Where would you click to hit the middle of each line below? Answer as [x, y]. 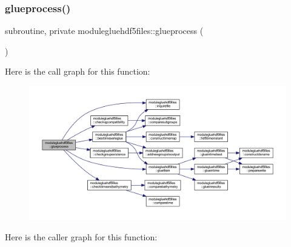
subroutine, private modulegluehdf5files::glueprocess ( [104, 31]
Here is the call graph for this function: [78, 71]
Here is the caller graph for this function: [81, 236]
